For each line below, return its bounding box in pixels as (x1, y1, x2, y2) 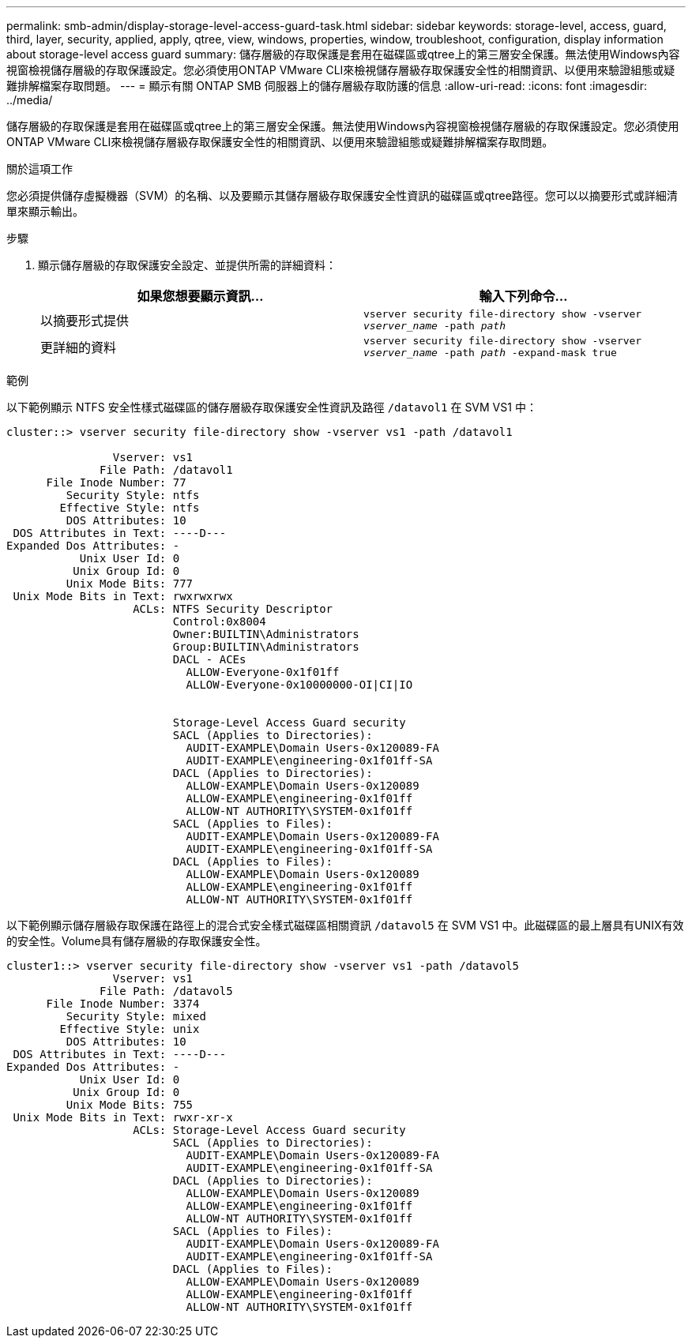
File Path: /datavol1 (100, 464, 233, 476)
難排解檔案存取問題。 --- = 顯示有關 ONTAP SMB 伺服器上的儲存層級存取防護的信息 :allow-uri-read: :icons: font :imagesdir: (6, 79, 647, 92)
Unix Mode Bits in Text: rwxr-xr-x (13, 1111, 233, 1124)
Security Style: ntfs (66, 489, 200, 501)
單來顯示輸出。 (6, 205, 84, 218)
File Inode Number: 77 (46, 476, 186, 489)
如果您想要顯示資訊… (137, 288, 264, 304)
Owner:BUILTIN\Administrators (172, 628, 359, 640)
